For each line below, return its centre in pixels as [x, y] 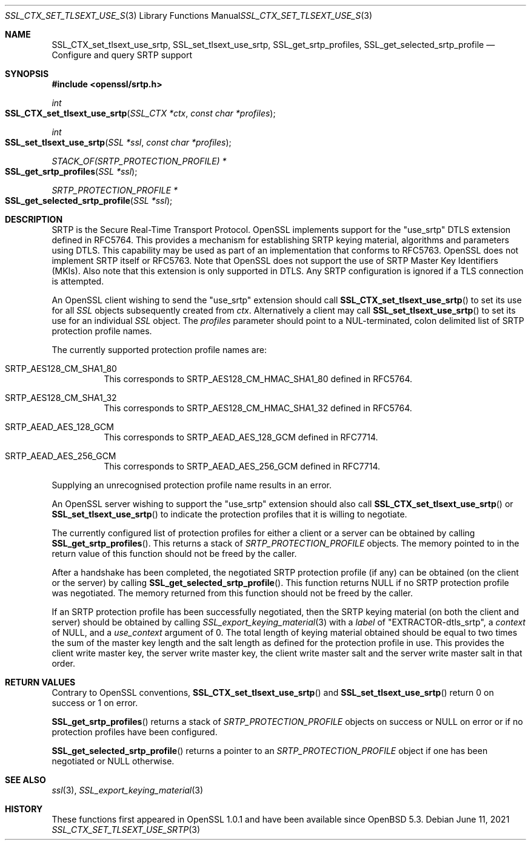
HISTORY [24, 809]
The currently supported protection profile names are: [159, 350]
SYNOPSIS [27, 74]
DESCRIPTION [34, 219]
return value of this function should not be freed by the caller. [174, 554]
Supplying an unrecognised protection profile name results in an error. [192, 485]
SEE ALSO [25, 780]
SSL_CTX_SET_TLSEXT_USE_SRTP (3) [126, 830]
